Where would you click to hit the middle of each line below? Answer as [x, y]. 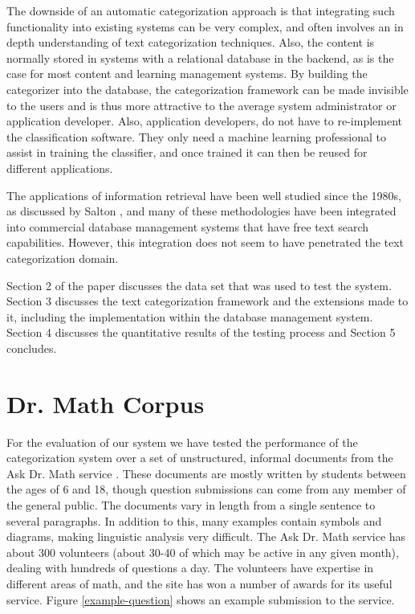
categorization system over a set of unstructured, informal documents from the [200, 458]
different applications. [60, 168]
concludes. [32, 348]
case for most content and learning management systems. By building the [187, 74]
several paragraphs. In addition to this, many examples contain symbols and [194, 520]
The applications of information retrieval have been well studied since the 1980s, [204, 195]
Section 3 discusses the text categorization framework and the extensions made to [207, 301]
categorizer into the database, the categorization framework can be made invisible [207, 89]
